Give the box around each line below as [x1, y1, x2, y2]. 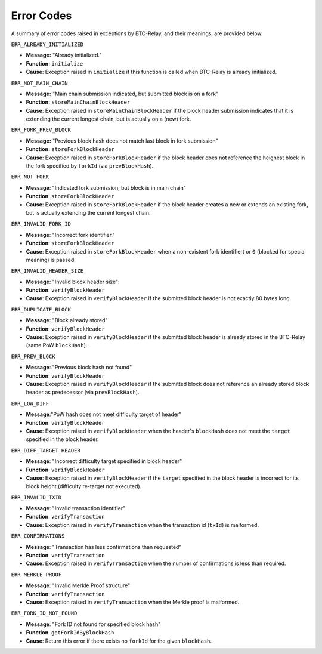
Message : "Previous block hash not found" [26, 364, 132, 371]
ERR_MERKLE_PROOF [11, 571, 62, 578]
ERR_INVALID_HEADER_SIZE [11, 267, 83, 274]
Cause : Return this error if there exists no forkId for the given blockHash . [26, 637, 212, 644]
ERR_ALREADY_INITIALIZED [11, 41, 83, 48]
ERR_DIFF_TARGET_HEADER [11, 447, 80, 454]
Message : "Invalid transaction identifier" [26, 505, 126, 512]
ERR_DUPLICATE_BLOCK [11, 306, 72, 313]
